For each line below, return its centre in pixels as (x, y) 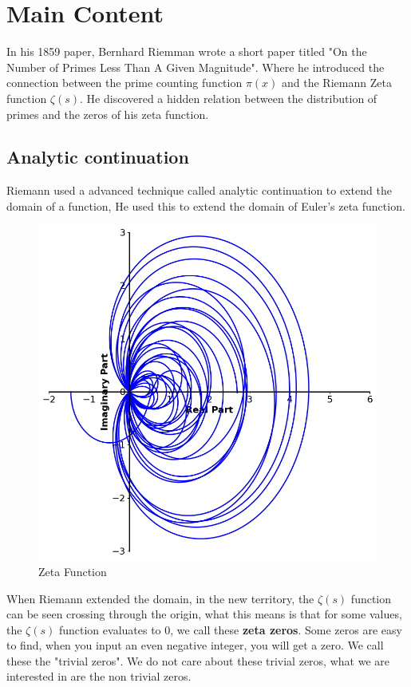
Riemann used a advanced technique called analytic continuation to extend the (199, 190)
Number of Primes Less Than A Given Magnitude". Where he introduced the (196, 67)
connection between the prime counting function (124, 83)
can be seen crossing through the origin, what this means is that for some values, (204, 614)
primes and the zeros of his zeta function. (108, 114)
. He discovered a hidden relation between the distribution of (229, 98)
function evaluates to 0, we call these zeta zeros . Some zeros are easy (230, 629)
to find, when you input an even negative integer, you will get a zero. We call (195, 645)
